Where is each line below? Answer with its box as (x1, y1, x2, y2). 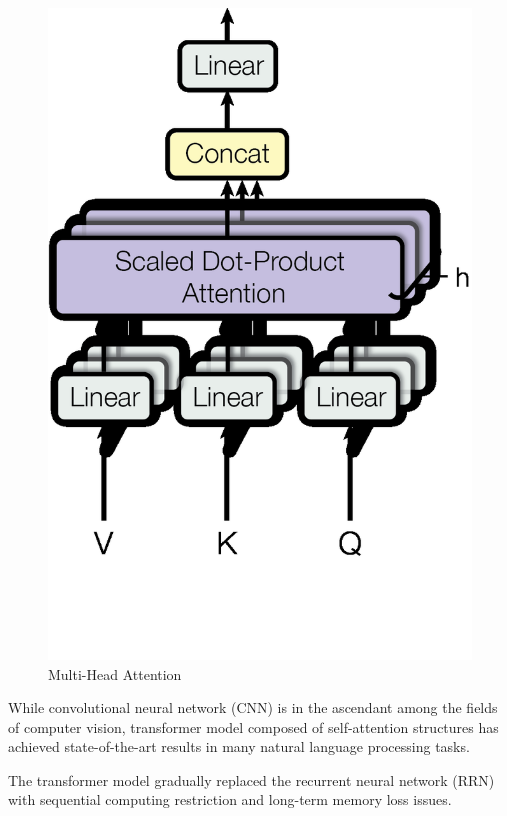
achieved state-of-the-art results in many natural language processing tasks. (8, 736, 470, 757)
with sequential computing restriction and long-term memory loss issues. (8, 789, 452, 810)
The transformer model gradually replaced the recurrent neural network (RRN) (8, 769, 495, 790)
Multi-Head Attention (48, 663, 182, 684)
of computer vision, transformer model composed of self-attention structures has (8, 716, 499, 737)
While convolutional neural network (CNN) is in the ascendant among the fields (8, 697, 498, 718)
